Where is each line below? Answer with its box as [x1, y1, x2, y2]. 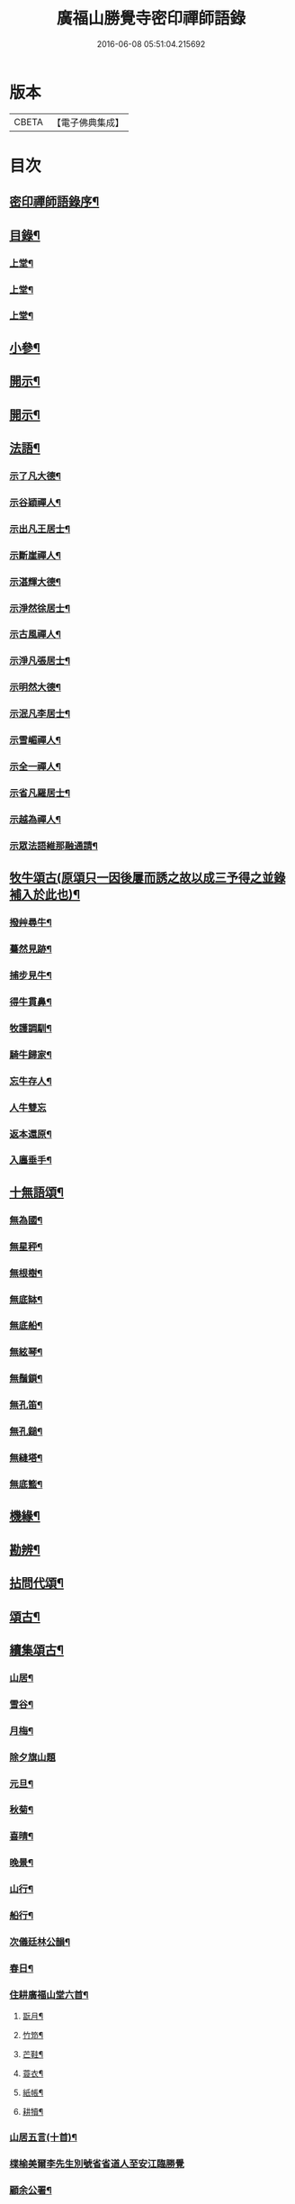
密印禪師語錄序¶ [9, 195, 100, 210]
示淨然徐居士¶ [9, 602, 70, 614]
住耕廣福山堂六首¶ [9, 1988, 89, 2000]
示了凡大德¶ [9, 469, 61, 482]
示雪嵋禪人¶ [9, 734, 61, 747]
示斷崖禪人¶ [9, 549, 61, 561]
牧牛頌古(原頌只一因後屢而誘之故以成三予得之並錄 [9, 870, 286, 885]
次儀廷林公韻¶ [9, 1936, 70, 1948]
